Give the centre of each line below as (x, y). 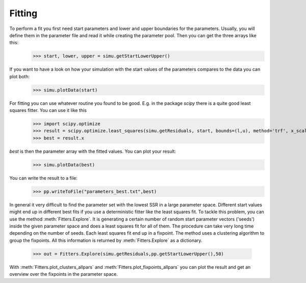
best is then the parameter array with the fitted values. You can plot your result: (93, 151)
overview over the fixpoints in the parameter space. (64, 274)
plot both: (20, 76)
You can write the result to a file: (43, 178)
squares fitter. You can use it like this (48, 110)
